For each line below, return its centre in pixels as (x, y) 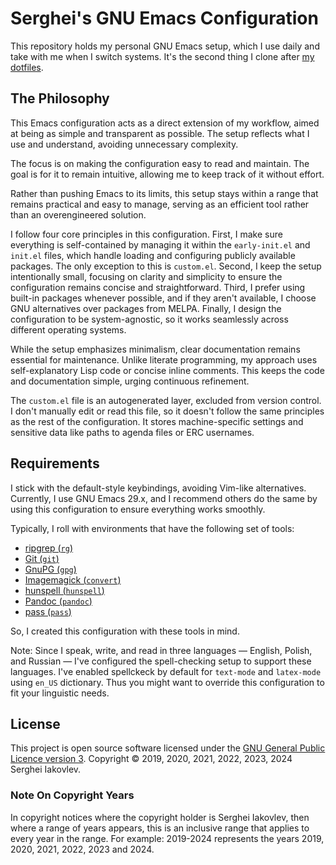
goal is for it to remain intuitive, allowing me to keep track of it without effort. (167, 174)
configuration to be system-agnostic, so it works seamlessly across (149, 319)
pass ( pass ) (48, 611)
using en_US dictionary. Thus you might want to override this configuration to (167, 682)
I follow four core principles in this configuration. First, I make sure (146, 234)
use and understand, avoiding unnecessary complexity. (124, 144)
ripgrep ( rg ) (49, 548)
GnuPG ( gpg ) (50, 569)
